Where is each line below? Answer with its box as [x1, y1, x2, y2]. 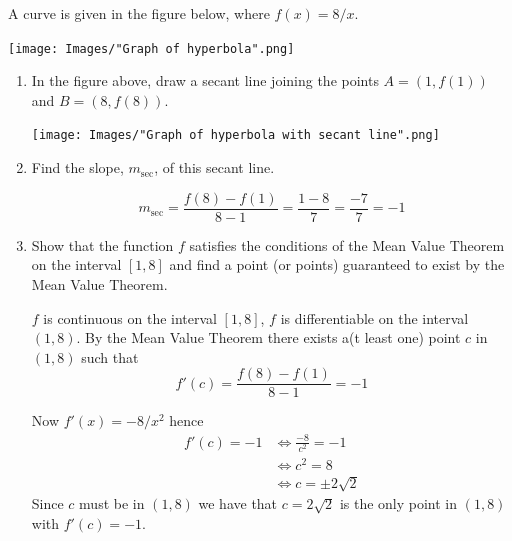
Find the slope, [31, 157, 124, 178]
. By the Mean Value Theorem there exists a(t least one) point [76, 327, 461, 348]
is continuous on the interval [43, 307, 217, 328]
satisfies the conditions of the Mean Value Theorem [189, 234, 505, 255]
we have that [198, 493, 278, 514]
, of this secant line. [154, 157, 275, 178]
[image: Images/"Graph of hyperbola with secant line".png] [31, 128, 440, 143]
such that [81, 346, 139, 367]
